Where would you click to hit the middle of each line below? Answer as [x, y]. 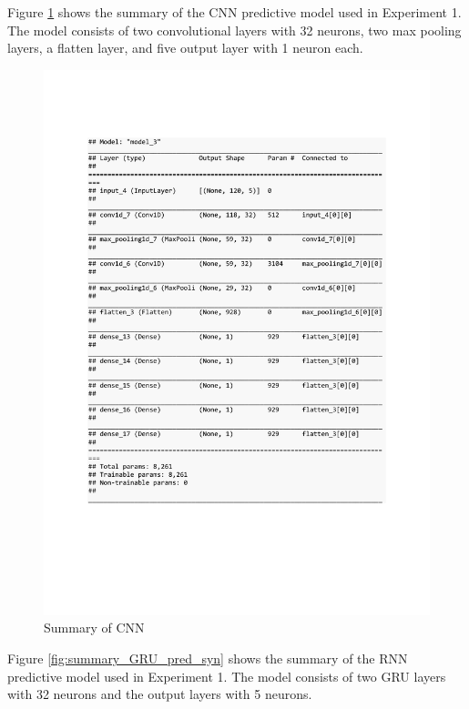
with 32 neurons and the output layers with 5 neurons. [160, 694]
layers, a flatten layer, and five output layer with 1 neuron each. [185, 48]
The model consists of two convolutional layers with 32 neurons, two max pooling [234, 30]
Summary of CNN [94, 628]
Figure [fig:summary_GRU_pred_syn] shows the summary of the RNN [208, 658]
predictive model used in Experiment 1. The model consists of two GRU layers [227, 676]
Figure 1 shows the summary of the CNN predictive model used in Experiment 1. [234, 12]
